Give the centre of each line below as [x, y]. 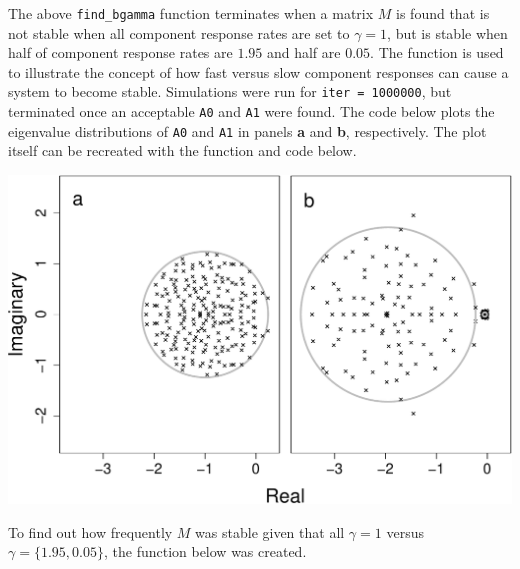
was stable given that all [270, 531]
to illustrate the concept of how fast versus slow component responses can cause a [258, 71]
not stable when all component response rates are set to [179, 32]
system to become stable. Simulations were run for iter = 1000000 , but [230, 91]
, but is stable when [447, 32]
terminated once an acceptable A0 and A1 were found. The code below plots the [251, 111]
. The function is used [437, 52]
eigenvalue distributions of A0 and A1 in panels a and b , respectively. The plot [247, 130]
